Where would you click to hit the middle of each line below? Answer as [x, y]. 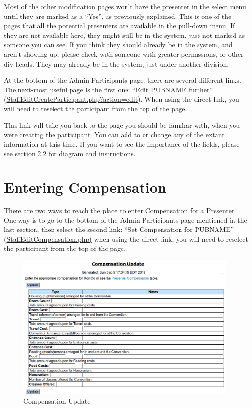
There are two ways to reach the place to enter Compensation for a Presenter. [120, 210]
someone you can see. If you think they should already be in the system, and [118, 44]
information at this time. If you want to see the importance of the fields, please [122, 144]
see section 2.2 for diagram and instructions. [70, 153]
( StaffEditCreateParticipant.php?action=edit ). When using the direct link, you [122, 99]
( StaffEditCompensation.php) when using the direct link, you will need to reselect [126, 239]
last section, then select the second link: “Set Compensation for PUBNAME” [119, 229]
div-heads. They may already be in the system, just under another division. [117, 63]
